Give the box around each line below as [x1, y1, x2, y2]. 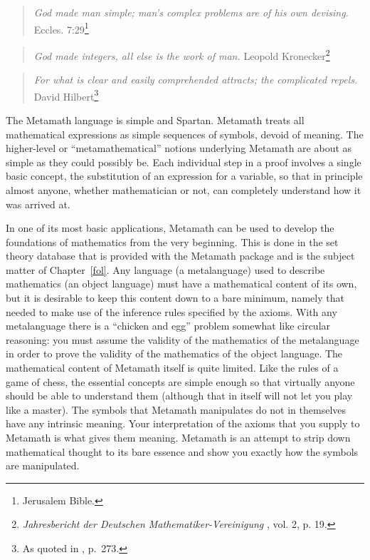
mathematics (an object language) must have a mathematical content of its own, [6, 276, 357, 291]
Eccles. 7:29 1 [33, 19, 89, 36]
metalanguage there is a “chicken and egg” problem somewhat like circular [6, 318, 331, 333]
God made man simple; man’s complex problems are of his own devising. [33, 5, 349, 19]
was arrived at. [6, 196, 70, 211]
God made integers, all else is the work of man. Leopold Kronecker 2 [33, 46, 330, 63]
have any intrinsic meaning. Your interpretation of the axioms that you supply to [6, 416, 360, 431]
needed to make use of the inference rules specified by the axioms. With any [6, 304, 337, 319]
